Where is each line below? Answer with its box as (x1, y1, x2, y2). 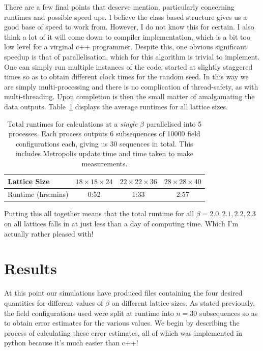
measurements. (81, 158, 128, 168)
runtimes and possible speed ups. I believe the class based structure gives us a (4, 11, 247, 22)
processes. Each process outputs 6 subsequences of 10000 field (8, 128, 200, 139)
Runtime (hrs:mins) (8, 189, 69, 199)
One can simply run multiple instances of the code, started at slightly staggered (4, 61, 253, 72)
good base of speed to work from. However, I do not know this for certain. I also (4, 21, 254, 32)
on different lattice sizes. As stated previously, (111, 297, 255, 308)
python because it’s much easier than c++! (4, 337, 138, 348)
